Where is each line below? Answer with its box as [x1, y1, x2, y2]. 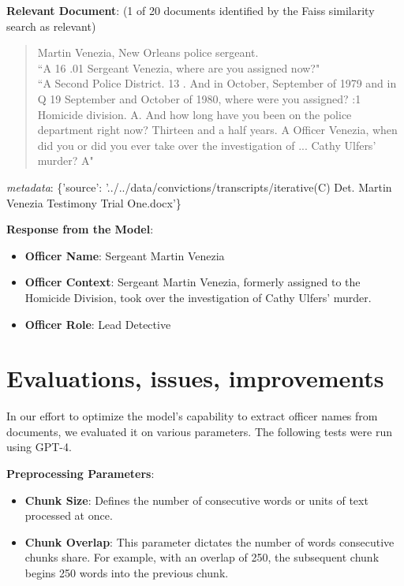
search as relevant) [6, 17, 96, 34]
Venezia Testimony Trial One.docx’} [6, 194, 181, 211]
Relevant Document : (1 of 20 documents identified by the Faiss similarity [6, 2, 375, 18]
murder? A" [37, 152, 94, 169]
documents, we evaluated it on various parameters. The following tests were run [6, 423, 392, 439]
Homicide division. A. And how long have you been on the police [37, 106, 352, 122]
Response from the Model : [6, 221, 154, 237]
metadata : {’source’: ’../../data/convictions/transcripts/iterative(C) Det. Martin [6, 178, 392, 195]
